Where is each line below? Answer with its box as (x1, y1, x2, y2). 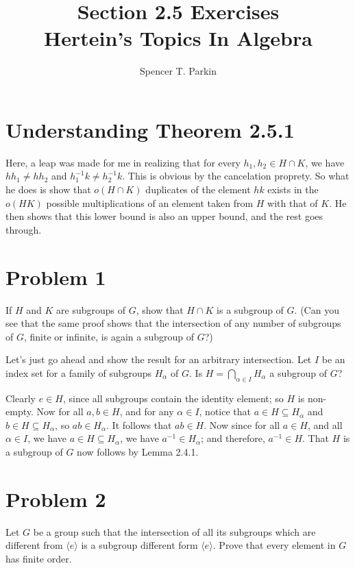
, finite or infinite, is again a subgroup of (23, 329, 194, 343)
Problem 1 (5, 262, 106, 291)
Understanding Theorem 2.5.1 (5, 115, 295, 143)
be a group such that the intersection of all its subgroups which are (33, 524, 316, 539)
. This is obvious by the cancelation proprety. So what (122, 169, 350, 183)
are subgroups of (56, 302, 126, 317)
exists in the (267, 182, 319, 197)
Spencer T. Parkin (140, 64, 217, 78)
